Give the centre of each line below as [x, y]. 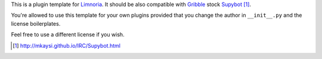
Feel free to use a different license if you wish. [68, 35]
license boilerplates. [36, 23]
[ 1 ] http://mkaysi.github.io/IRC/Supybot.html [66, 45]
